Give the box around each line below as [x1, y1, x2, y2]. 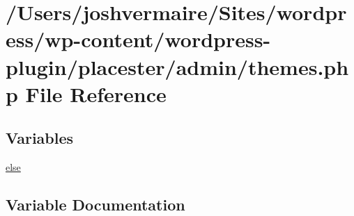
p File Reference [6, 79, 167, 108]
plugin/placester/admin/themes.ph [6, 52, 349, 81]
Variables [6, 127, 74, 149]
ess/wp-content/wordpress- [6, 25, 271, 53]
